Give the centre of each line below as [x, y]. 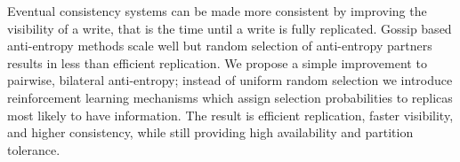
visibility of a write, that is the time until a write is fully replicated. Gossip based [230, 28]
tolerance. [34, 149]
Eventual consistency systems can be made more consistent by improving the [217, 11]
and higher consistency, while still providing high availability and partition [210, 132]
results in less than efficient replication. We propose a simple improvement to [217, 62]
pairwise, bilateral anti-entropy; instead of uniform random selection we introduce [230, 80]
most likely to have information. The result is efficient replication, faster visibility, [230, 115]
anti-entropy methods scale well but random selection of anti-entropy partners [220, 46]
